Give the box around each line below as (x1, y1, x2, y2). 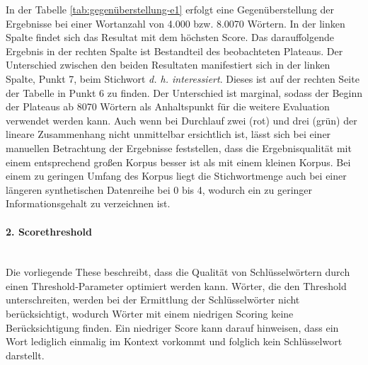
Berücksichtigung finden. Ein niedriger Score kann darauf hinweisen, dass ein (6, 320, 339, 335)
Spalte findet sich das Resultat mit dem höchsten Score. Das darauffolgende (6, 30, 335, 45)
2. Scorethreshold (6, 224, 93, 238)
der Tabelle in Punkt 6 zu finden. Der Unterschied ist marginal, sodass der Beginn (6, 85, 363, 100)
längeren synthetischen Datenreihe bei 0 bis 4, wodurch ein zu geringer (6, 182, 313, 197)
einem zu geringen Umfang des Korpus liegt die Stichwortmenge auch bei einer (6, 168, 347, 183)
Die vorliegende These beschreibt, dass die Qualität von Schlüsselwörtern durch (6, 265, 350, 279)
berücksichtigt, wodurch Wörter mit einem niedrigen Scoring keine (6, 306, 294, 321)
